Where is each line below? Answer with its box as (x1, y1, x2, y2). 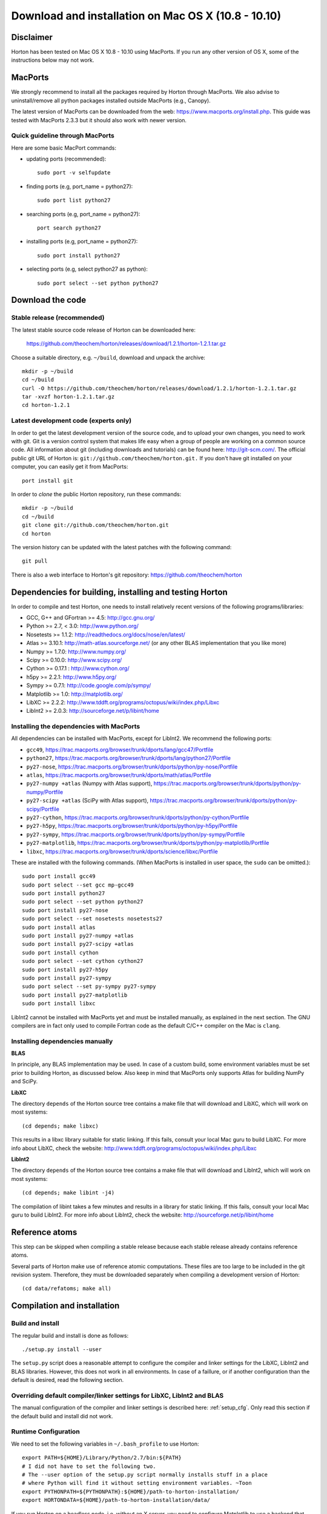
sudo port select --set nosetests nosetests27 (22, 915, 163, 922)
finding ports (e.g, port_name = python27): (26, 182, 133, 190)
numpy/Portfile (26, 788, 64, 796)
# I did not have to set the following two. (22, 1463, 157, 1470)
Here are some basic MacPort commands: (11, 144, 116, 151)
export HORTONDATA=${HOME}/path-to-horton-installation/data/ (22, 1496, 211, 1504)
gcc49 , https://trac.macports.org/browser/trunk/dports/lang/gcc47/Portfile (26, 745, 214, 753)
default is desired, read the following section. (11, 1377, 124, 1384)
